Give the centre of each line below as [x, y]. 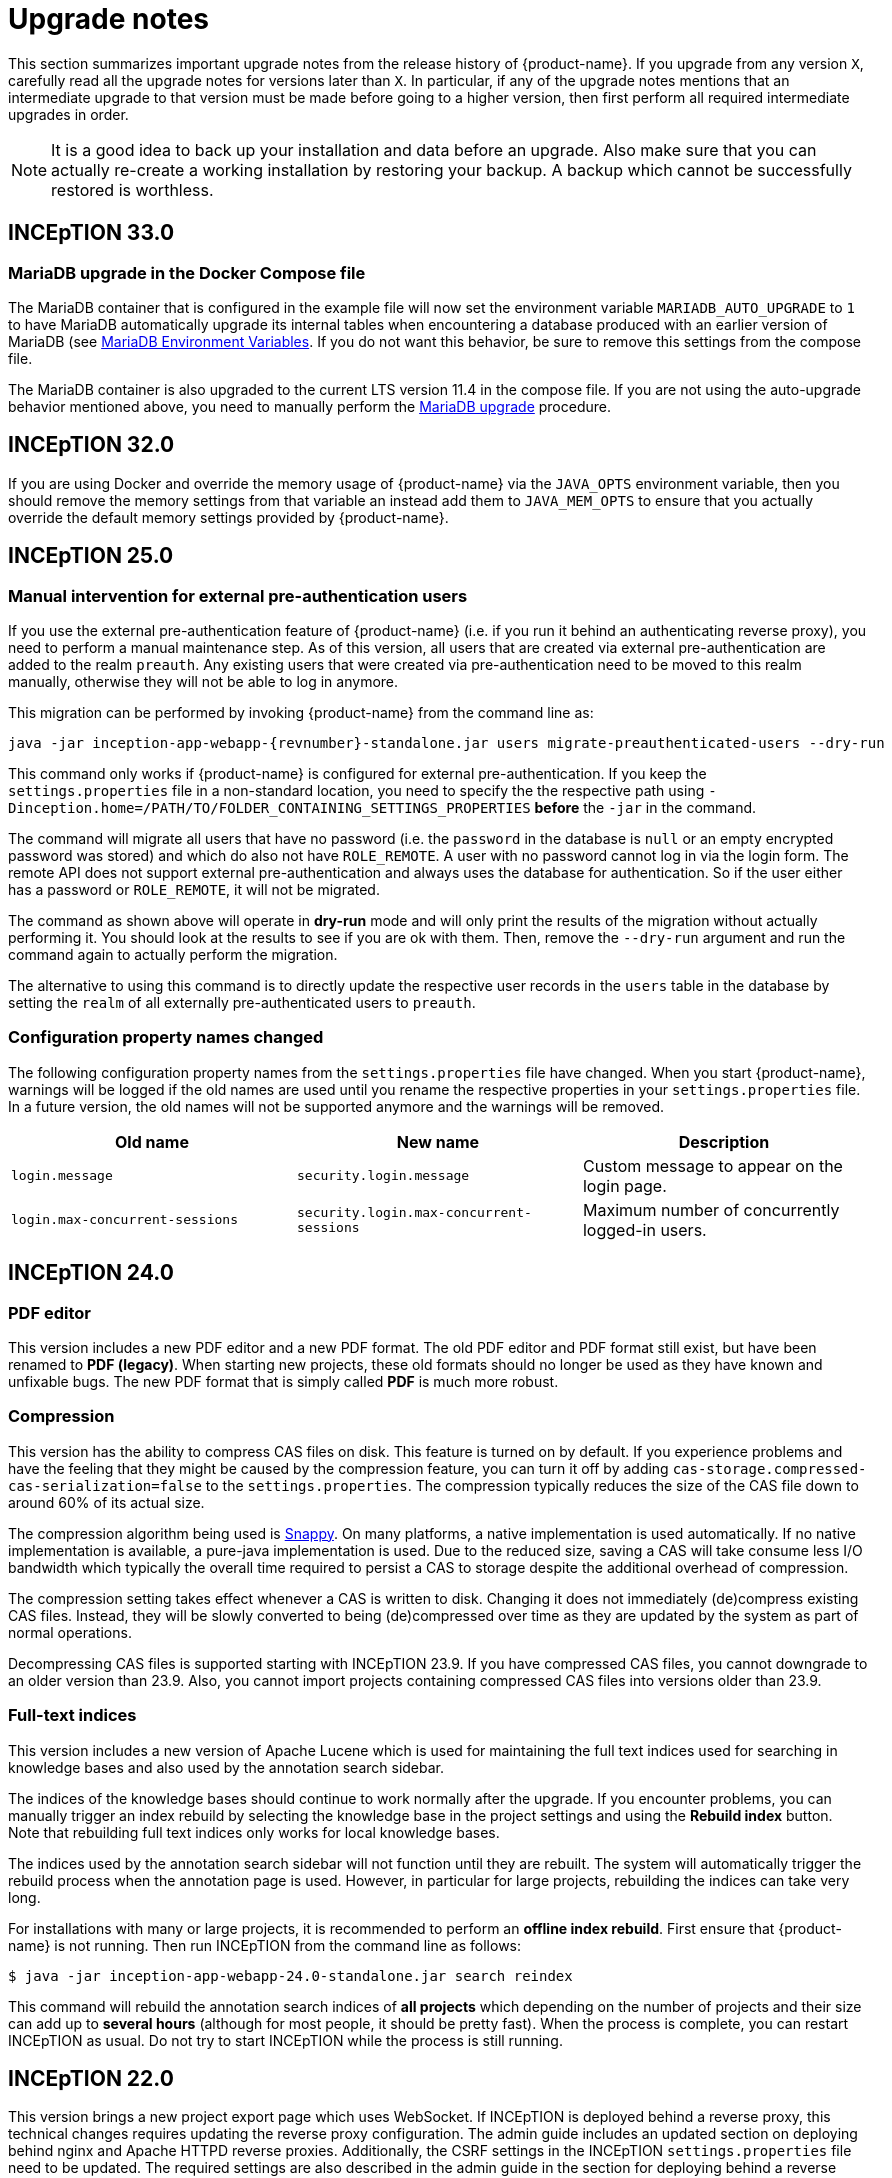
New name [438, 1141]
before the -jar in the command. [645, 808]
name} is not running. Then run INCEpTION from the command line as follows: [265, 1945]
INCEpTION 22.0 [91, 2078]
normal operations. [70, 1632]
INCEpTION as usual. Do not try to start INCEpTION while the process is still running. [285, 2040]
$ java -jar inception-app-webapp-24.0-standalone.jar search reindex [290, 1975]
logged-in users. [644, 1229]
